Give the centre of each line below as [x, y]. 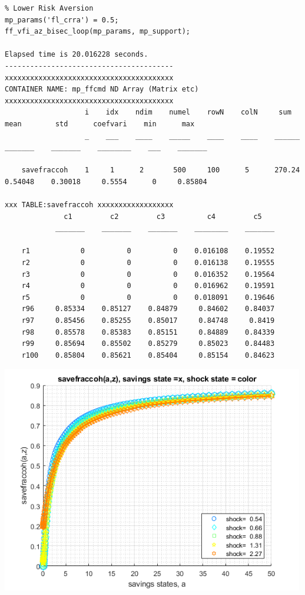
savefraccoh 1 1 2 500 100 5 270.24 [161, 170]
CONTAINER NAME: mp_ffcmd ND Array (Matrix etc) [102, 89]
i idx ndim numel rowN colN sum [188, 112]
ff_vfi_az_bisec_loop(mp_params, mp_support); [97, 32]
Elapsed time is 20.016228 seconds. [77, 55]
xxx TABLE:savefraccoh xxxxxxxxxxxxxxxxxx [89, 205]
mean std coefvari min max [100, 124]
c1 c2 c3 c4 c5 [163, 216]
